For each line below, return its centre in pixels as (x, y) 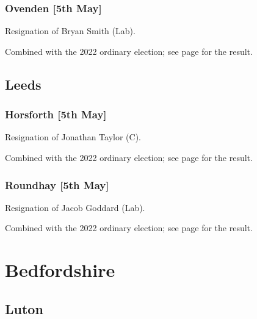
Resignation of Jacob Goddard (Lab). (75, 207)
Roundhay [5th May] (57, 185)
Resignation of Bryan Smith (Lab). (70, 31)
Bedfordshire (60, 270)
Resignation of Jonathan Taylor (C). (73, 137)
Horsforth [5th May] (56, 114)
